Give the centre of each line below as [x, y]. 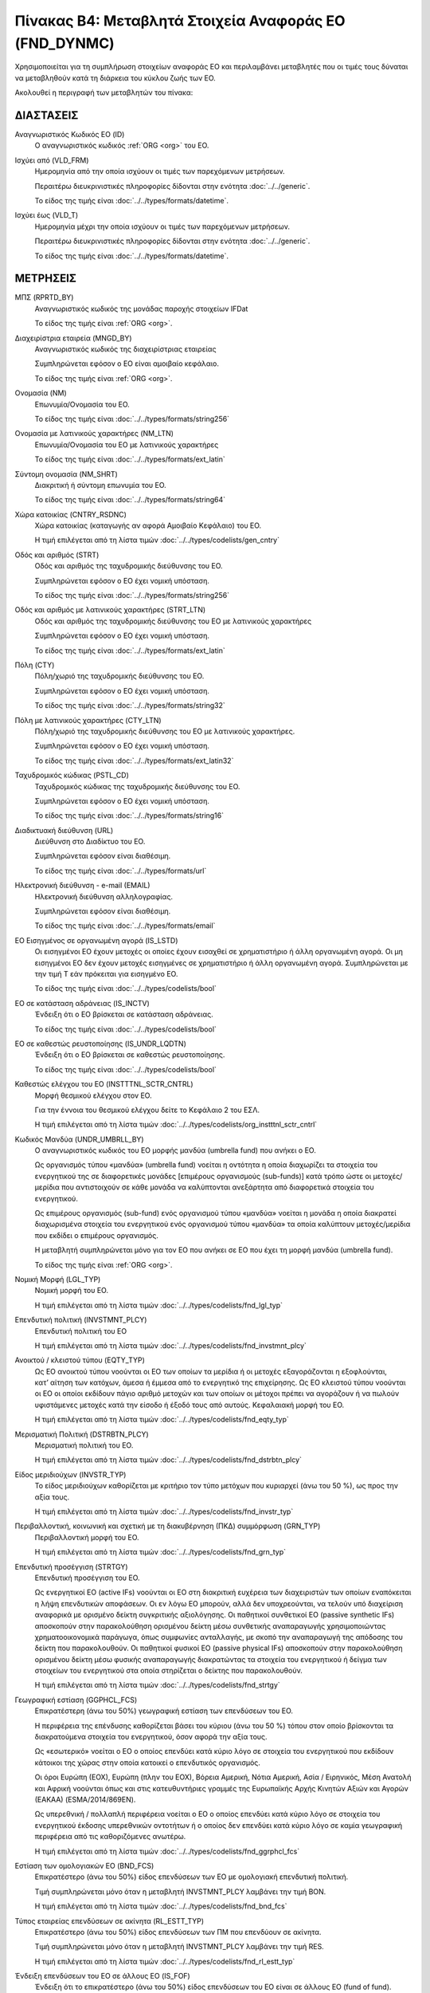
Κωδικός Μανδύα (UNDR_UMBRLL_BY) [79, 1139]
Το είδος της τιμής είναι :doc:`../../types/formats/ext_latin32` [134, 761]
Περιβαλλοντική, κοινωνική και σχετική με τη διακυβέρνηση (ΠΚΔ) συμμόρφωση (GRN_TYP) [168, 1526]
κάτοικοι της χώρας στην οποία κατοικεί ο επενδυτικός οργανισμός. [147, 1763]
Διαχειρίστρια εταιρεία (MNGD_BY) [73, 338]
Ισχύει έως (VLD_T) [47, 215]
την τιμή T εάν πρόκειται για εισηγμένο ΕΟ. [106, 973]
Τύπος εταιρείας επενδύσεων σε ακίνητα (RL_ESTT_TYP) [109, 1920]
